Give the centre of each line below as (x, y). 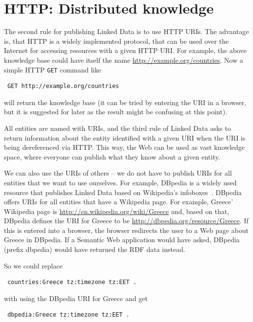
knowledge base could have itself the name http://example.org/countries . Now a (124, 60)
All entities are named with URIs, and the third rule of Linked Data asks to (117, 128)
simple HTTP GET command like (53, 69)
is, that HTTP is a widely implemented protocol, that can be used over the (116, 41)
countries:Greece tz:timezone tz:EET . (72, 282)
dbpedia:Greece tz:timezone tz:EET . (68, 315)
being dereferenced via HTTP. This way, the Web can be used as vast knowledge (125, 147)
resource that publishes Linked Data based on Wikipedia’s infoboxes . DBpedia (123, 192)
